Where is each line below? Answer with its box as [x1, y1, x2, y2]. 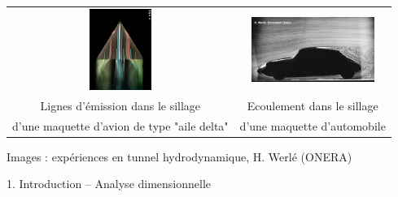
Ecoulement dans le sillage [247, 96, 378, 113]
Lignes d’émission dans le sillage [40, 96, 201, 113]
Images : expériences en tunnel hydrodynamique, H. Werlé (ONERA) [7, 148, 352, 165]
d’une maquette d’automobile [239, 117, 386, 134]
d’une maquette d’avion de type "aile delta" [12, 117, 229, 134]
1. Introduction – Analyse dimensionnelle [7, 175, 212, 192]
